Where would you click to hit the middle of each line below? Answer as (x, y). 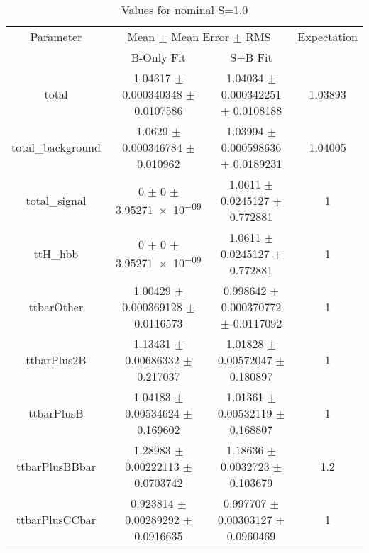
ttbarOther (56, 307)
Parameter (56, 37)
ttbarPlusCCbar (56, 519)
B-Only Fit (159, 57)
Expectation (327, 37)
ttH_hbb (56, 253)
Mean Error (200, 37)
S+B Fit (251, 57)
